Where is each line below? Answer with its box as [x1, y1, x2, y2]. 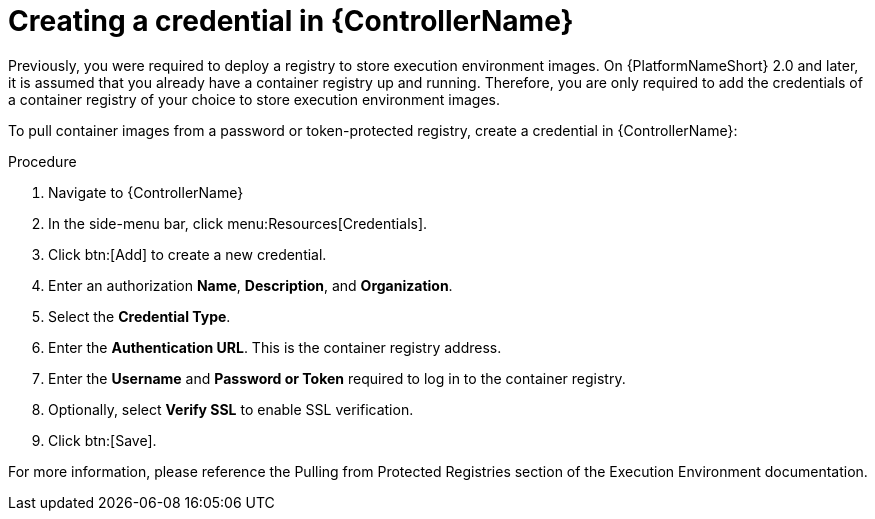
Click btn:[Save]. [48, 431, 157, 449]
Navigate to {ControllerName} [48, 183, 244, 201]
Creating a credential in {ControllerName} [8, 4, 574, 38]
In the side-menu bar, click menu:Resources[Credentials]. [48, 214, 428, 232]
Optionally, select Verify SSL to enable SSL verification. [48, 400, 414, 418]
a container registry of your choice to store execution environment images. [8, 90, 501, 108]
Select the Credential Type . [48, 307, 231, 325]
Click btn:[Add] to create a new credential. [48, 245, 327, 263]
